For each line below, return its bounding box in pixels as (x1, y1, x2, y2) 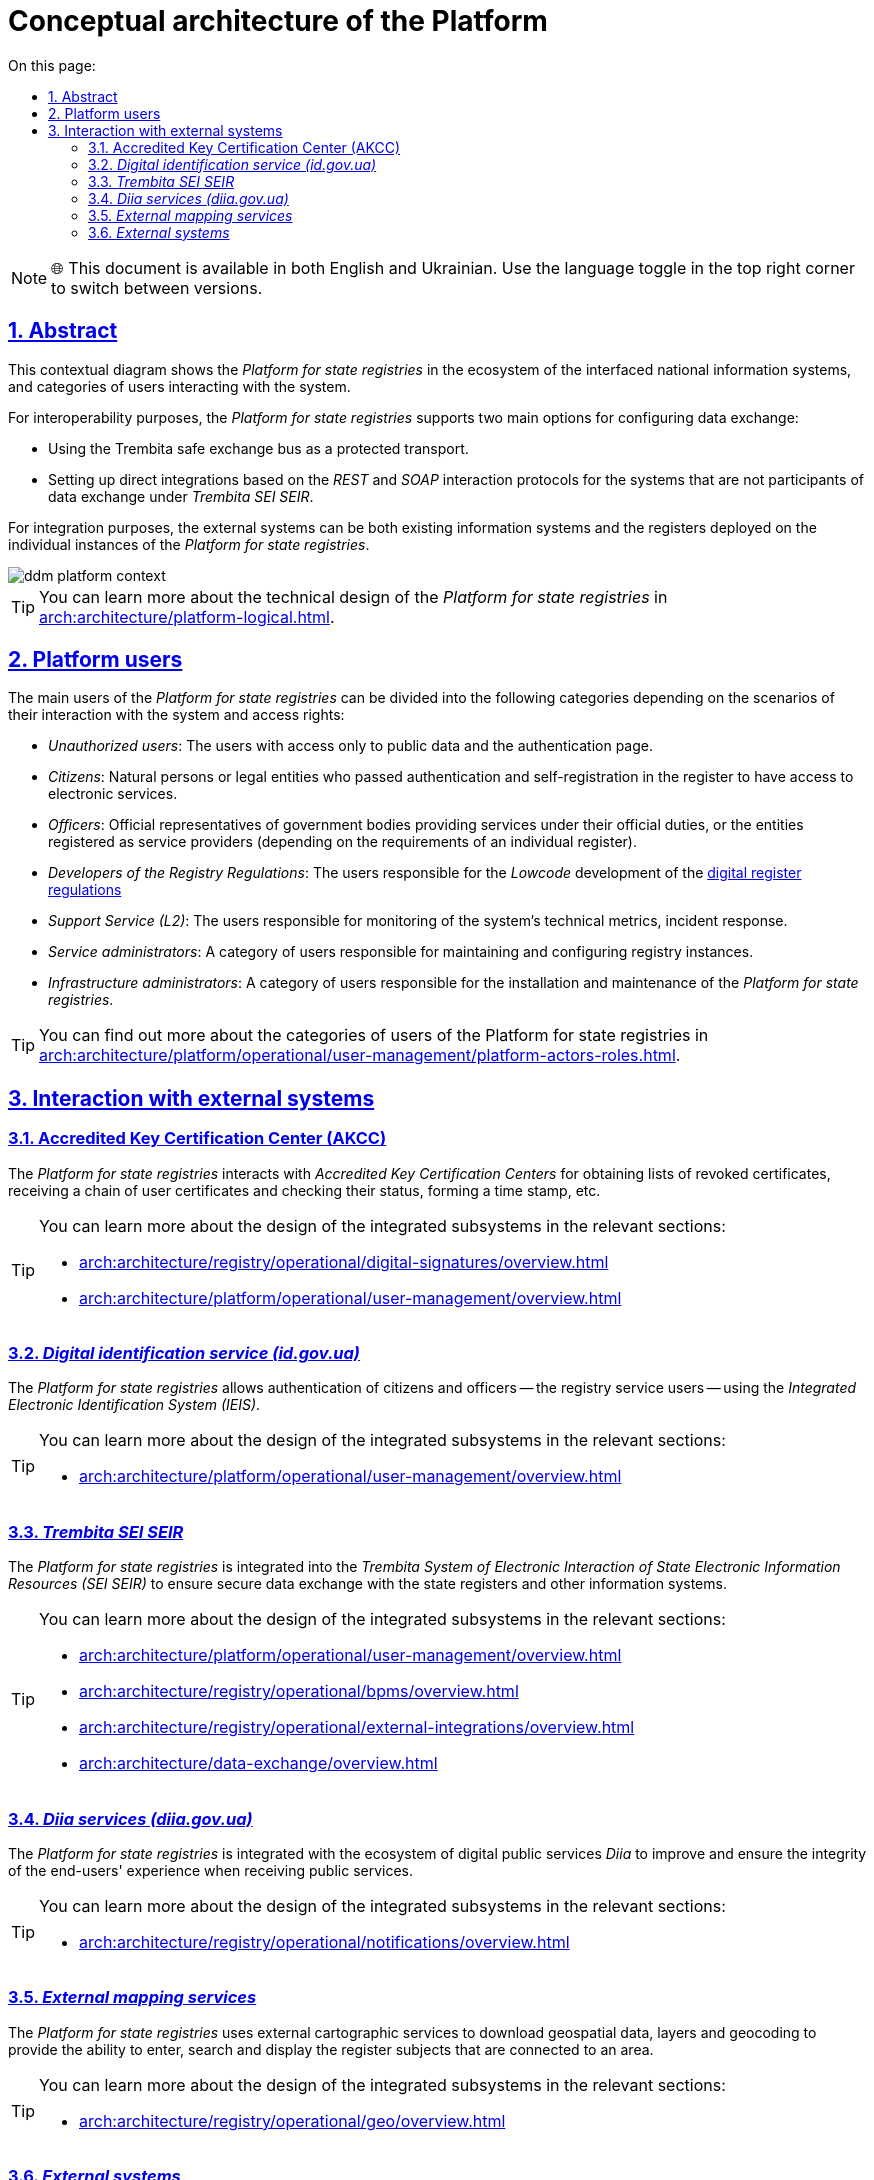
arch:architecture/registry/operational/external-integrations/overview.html (79, 1717, 635, 1738)
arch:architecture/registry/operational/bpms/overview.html (79, 1681, 519, 1702)
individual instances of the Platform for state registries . (8, 535, 370, 553)
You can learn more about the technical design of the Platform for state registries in (39, 586, 668, 607)
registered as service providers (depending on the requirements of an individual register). (48, 833, 637, 851)
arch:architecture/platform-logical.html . (39, 606, 335, 627)
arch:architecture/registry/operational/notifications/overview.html (79, 1931, 570, 1952)
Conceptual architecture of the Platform (8, 4, 548, 38)
